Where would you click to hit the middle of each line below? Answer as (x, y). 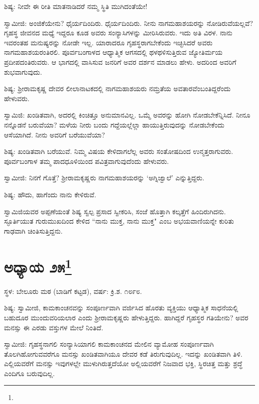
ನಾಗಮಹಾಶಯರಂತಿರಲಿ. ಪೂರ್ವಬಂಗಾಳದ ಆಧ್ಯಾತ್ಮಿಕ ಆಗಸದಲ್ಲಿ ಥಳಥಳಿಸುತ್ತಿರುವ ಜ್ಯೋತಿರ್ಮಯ (113, 52)
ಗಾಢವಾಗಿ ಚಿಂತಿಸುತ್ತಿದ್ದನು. (33, 230)
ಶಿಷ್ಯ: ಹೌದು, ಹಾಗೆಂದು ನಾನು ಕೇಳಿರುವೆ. (50, 194)
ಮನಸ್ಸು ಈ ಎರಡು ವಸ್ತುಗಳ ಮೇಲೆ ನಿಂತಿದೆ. (54, 327)
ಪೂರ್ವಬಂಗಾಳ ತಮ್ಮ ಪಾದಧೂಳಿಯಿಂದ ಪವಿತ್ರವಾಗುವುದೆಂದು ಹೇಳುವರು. (87, 161)
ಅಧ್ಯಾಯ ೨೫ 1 (38, 266)
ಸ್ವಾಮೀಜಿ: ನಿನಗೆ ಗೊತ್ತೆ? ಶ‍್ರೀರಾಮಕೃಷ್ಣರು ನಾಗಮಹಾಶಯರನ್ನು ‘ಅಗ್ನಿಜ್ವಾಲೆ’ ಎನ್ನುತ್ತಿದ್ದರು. (104, 178)
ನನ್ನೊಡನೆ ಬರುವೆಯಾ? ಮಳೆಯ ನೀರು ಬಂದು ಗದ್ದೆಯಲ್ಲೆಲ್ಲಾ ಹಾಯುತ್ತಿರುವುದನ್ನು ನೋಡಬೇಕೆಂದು (114, 124)
